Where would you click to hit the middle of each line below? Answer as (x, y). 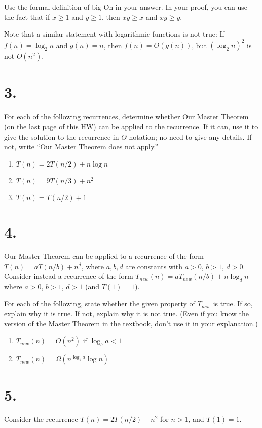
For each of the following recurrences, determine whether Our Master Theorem (126, 117)
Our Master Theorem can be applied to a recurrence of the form (104, 256)
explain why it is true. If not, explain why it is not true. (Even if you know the (127, 314)
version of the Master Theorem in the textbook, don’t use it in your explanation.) (131, 323)
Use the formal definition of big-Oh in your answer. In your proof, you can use (126, 7)
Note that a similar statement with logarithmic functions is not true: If (114, 34)
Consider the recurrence (41, 419)
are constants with (154, 266)
